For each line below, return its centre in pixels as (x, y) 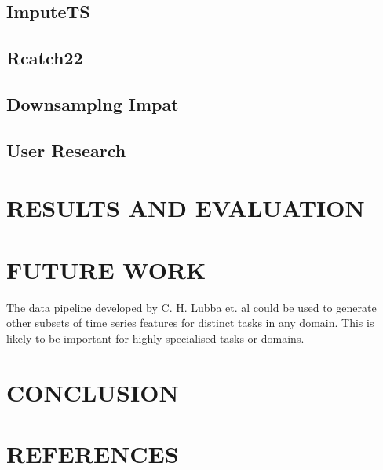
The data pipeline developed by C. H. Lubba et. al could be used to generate (191, 307)
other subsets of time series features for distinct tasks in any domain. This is (190, 323)
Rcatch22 (45, 58)
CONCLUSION (93, 392)
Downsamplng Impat (93, 103)
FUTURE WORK (106, 269)
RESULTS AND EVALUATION (186, 208)
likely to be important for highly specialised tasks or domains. (155, 338)
